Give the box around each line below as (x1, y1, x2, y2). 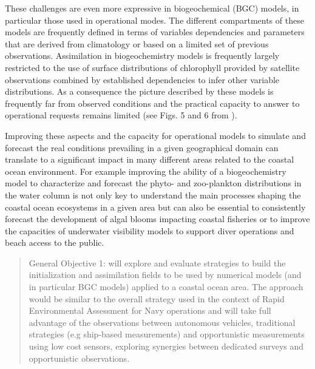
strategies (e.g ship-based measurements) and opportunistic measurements (29, 328, 305, 340)
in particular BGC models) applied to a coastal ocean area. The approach (29, 280, 303, 293)
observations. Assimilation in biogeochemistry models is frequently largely (5, 49, 280, 62)
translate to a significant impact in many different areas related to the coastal (5, 153, 294, 166)
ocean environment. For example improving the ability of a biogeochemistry (5, 164, 286, 177)
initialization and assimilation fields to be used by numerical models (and (29, 268, 302, 281)
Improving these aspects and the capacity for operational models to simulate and (5, 129, 306, 141)
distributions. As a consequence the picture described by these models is (5, 85, 274, 98)
